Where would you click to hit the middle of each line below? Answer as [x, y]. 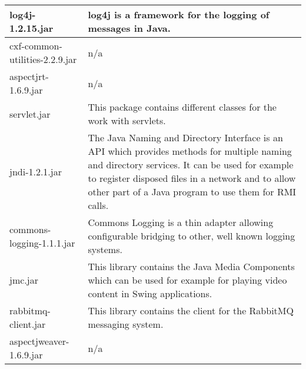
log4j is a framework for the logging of [179, 14]
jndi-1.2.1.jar [36, 171]
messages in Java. [129, 28]
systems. [105, 249]
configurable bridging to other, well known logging [192, 236]
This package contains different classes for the [182, 107]
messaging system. [126, 324]
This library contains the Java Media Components [191, 266]
